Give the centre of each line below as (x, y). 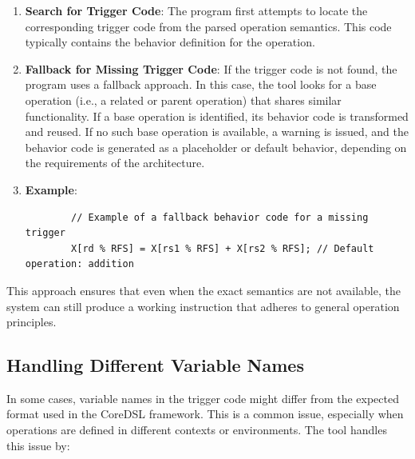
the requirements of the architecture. (115, 163)
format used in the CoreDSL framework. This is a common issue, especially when (205, 414)
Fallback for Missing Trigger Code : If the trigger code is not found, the (211, 68)
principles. (32, 322)
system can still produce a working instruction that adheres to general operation (203, 306)
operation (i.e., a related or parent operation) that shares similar (183, 100)
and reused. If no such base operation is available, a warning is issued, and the (217, 132)
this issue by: (38, 445)
